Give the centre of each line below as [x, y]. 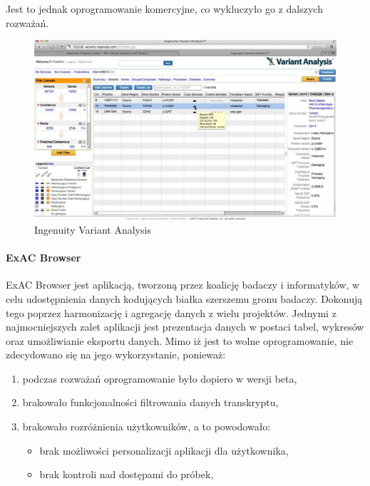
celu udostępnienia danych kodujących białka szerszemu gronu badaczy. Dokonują [184, 298]
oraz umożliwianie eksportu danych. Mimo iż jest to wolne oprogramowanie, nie [180, 340]
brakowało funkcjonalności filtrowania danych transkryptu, [150, 402]
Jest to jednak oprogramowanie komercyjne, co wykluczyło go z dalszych [164, 9]
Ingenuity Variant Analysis [93, 229]
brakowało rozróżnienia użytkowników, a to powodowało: [147, 426]
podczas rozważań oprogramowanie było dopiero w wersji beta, [160, 378]
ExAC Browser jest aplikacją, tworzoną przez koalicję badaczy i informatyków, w [183, 285]
